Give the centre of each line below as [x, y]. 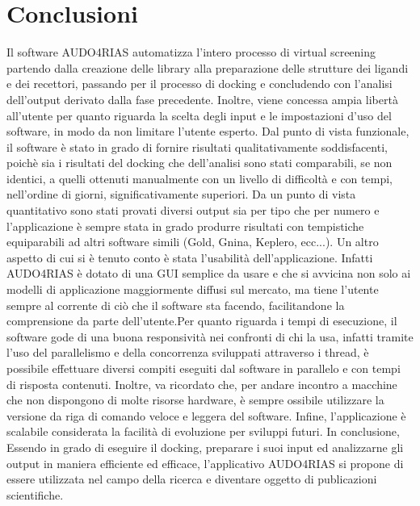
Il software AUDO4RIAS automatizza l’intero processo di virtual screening [191, 52]
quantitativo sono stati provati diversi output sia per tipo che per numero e [193, 210]
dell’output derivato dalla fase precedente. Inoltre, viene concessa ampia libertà [202, 99]
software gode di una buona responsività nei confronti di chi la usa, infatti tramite [210, 336]
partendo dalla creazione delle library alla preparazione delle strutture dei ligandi [208, 67]
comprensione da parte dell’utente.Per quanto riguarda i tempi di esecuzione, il [202, 321]
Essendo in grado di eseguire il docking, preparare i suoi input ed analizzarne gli [205, 447]
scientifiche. [35, 494]
